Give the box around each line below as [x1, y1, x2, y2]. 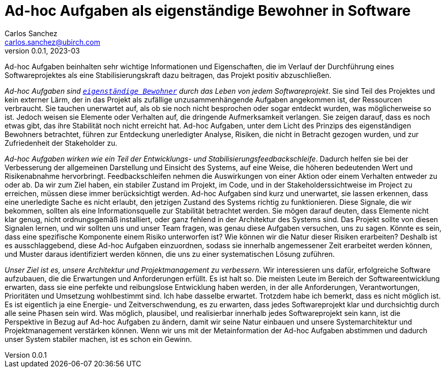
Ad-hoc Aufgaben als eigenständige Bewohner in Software [5, 2, 411, 19]
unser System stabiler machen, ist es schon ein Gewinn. [5, 334, 192, 343]
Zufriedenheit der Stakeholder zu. [5, 138, 117, 147]
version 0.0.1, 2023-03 [5, 46, 80, 55]
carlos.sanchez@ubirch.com [5, 37, 100, 46]
